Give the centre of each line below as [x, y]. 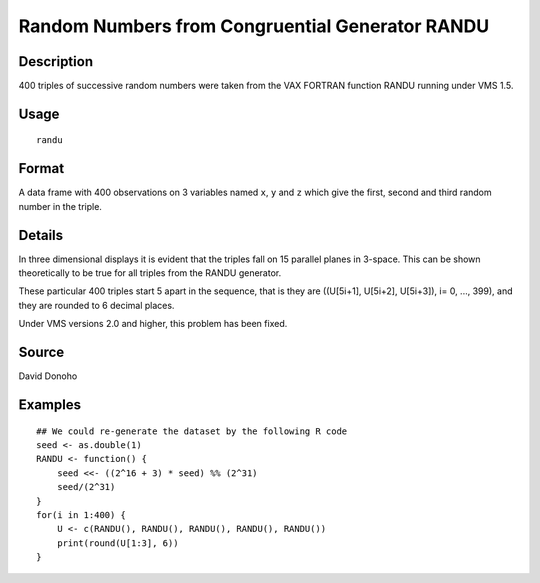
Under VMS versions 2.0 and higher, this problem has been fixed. [153, 324]
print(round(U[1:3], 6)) [117, 543]
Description [56, 61]
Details [41, 235]
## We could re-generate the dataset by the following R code [192, 431]
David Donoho [48, 376]
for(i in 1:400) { [81, 514]
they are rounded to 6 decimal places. [96, 305]
